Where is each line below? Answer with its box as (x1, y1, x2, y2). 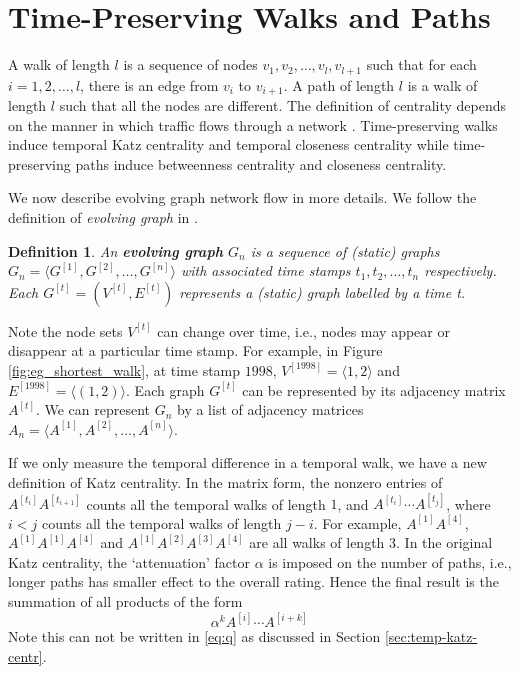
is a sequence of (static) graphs (250, 240, 440, 261)
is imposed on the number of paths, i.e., (268, 551, 512, 572)
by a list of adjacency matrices (176, 399, 364, 420)
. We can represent (35, 399, 150, 420)
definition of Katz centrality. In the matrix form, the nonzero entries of (8, 471, 443, 492)
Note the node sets (8, 320, 123, 341)
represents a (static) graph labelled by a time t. (179, 281, 466, 302)
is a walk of (407, 74, 478, 95)
